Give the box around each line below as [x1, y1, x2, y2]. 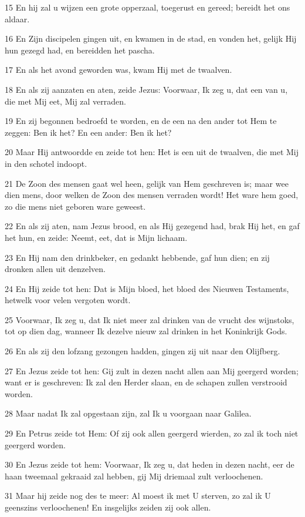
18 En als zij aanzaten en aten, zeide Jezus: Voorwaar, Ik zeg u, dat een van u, [5, 83, 288, 95]
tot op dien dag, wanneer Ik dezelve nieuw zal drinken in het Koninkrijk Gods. [5, 325, 287, 337]
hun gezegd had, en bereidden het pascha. [5, 43, 155, 56]
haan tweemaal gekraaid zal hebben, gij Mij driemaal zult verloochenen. [5, 469, 263, 482]
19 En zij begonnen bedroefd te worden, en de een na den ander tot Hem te [5, 115, 277, 127]
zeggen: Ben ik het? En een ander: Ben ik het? [5, 126, 172, 138]
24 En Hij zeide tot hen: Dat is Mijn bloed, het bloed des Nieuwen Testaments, [5, 282, 289, 294]
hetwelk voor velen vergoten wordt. [5, 294, 131, 306]
